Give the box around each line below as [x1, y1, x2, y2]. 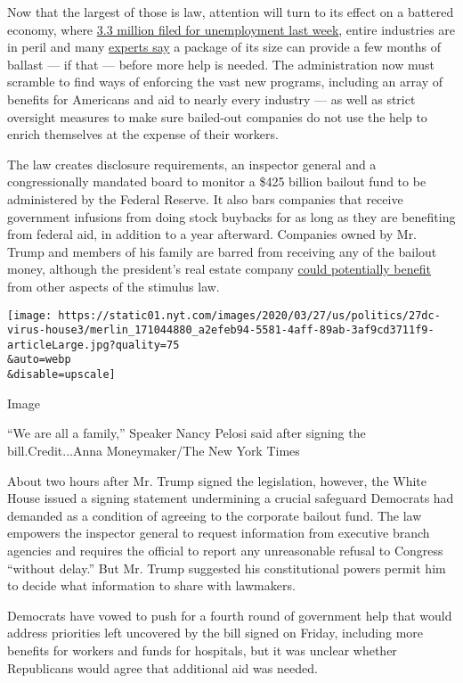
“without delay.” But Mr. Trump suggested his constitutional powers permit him [7, 558, 446, 577]
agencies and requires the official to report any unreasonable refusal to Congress [7, 540, 443, 559]
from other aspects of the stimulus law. [7, 276, 220, 295]
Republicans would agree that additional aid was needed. [7, 658, 318, 677]
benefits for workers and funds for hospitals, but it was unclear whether [7, 640, 397, 659]
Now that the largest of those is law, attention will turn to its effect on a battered [7, 3, 454, 21]
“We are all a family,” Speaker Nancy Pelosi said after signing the [7, 424, 366, 442]
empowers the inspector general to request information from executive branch [7, 523, 430, 542]
